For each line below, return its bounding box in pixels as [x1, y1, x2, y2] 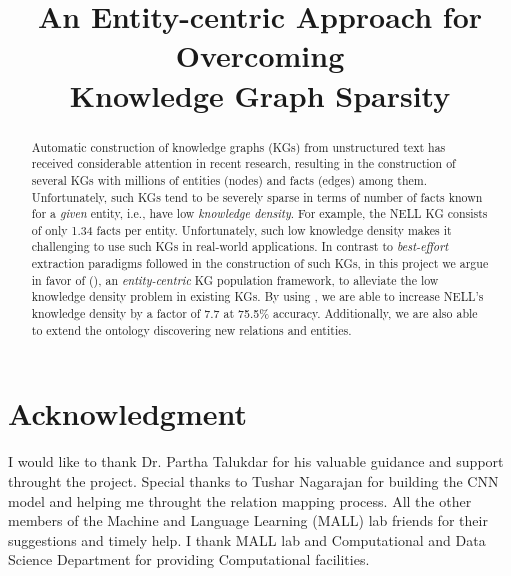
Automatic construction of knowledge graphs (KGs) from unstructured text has [31, 138, 446, 155]
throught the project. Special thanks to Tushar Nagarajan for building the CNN [8, 470, 499, 491]
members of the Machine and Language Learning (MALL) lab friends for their [8, 510, 488, 531]
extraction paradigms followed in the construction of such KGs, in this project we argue [31, 255, 489, 272]
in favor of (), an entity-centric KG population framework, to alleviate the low [31, 271, 439, 288]
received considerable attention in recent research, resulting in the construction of [31, 155, 456, 172]
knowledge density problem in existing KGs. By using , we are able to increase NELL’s [31, 288, 484, 305]
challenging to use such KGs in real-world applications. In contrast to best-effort [31, 238, 449, 255]
